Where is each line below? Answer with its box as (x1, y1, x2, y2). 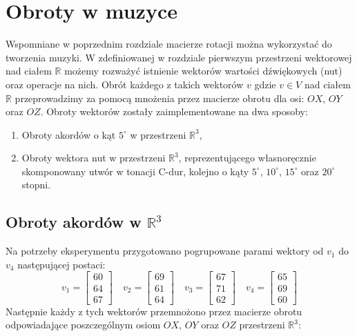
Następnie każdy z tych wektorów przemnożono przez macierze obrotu (6, 304, 302, 318)
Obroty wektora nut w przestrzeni (21, 150, 166, 165)
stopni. (21, 177, 51, 192)
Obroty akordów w (6, 211, 142, 233)
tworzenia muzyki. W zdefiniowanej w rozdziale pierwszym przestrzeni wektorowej (6, 50, 352, 64)
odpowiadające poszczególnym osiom (6, 317, 161, 332)
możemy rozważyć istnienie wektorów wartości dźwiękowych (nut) (64, 63, 342, 78)
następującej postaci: (17, 257, 106, 271)
